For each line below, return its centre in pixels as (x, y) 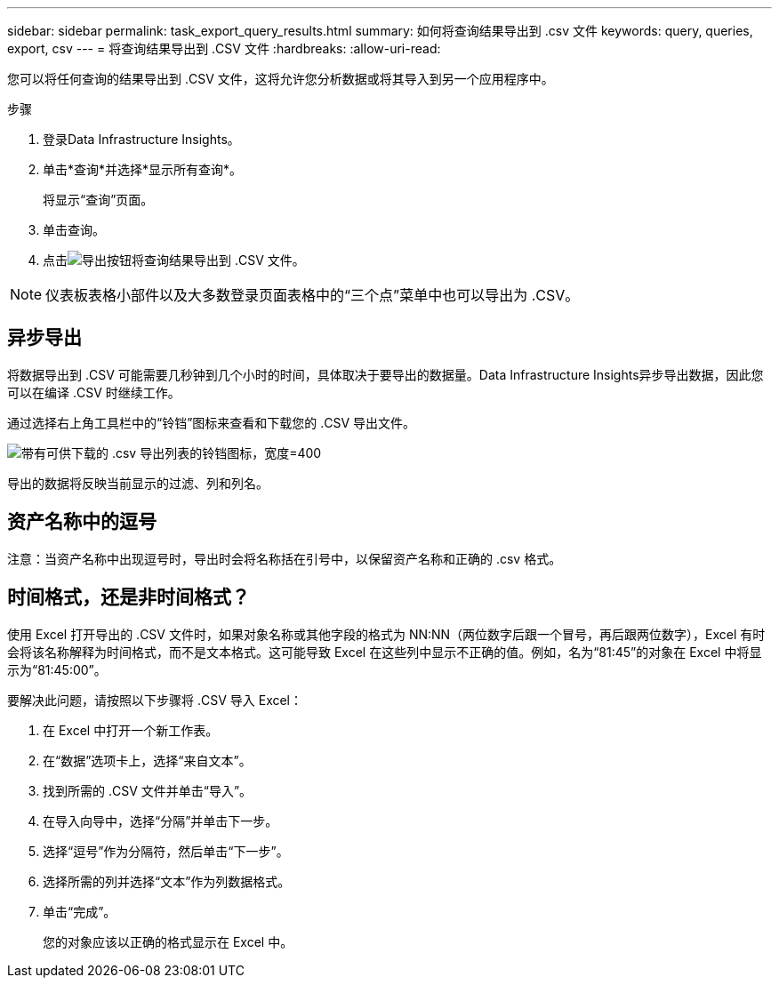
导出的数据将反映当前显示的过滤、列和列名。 (138, 483)
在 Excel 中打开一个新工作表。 (131, 730)
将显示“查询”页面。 (98, 200)
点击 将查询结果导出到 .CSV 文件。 (174, 260)
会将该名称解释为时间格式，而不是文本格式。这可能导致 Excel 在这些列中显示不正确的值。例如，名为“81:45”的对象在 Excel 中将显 (385, 652)
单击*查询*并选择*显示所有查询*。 (143, 169)
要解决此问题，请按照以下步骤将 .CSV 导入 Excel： (155, 700)
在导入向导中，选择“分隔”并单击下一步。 (161, 821)
